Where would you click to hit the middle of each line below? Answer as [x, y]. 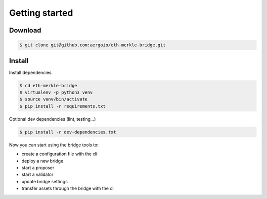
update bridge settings [44, 181]
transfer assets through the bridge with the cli [68, 188]
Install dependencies [30, 72]
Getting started [41, 13]
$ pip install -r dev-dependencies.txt [68, 132]
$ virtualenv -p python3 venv [56, 93]
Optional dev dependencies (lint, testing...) [52, 119]
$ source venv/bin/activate [53, 99]
